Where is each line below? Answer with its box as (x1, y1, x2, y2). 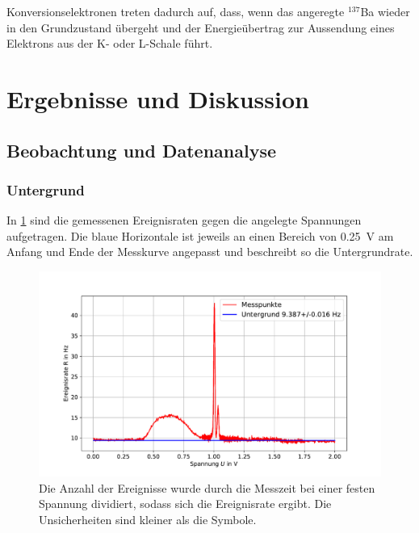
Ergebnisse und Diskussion (6, 82, 309, 115)
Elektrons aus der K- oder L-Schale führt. (6, 35, 213, 52)
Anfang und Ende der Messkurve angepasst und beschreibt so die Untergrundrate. (6, 243, 413, 260)
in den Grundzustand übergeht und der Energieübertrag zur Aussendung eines (6, 19, 395, 36)
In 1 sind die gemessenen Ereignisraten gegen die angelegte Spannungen (6, 212, 362, 229)
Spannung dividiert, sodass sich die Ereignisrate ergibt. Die (39, 495, 332, 512)
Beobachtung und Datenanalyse (6, 137, 277, 162)
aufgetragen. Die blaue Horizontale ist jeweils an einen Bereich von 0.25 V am (6, 227, 394, 244)
